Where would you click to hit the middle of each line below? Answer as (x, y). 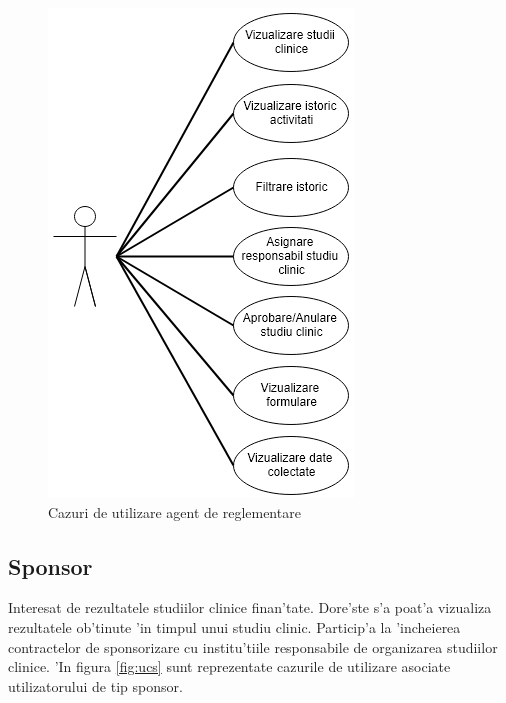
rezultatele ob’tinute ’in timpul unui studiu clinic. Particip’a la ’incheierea (234, 626)
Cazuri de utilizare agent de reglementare (174, 511)
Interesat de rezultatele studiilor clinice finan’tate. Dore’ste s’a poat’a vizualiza (250, 607)
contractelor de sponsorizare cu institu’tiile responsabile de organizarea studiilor (253, 646)
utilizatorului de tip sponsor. (95, 685)
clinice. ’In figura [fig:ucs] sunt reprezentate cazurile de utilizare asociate (229, 666)
